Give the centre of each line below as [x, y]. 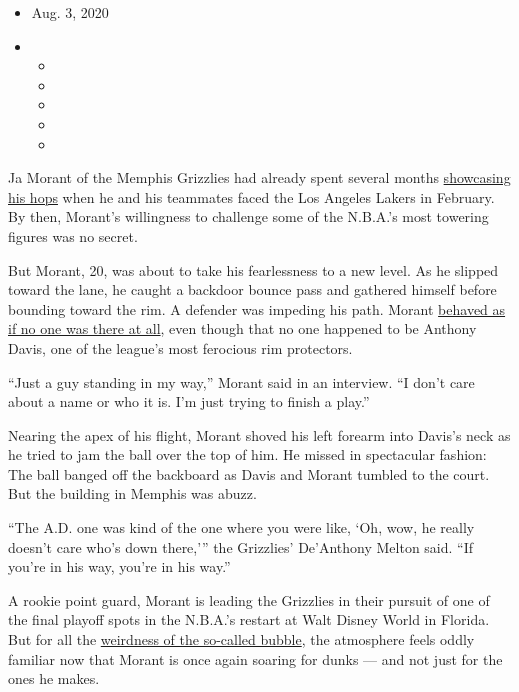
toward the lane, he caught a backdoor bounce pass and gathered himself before [252, 289]
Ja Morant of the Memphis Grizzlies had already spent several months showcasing [259, 177]
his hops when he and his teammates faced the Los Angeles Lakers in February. [251, 196]
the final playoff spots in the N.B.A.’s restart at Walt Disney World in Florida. [249, 619]
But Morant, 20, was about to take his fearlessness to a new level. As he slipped [253, 269]
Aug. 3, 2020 [70, 12]
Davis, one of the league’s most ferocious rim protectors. [180, 347]
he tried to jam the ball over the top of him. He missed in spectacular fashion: [247, 454]
